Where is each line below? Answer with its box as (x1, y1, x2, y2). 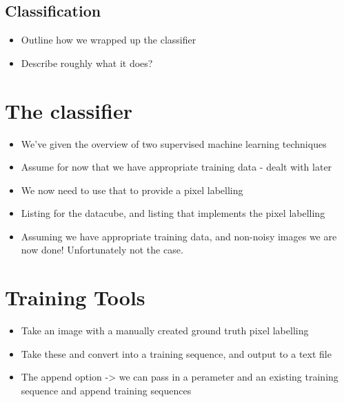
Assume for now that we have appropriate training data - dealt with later (21, 160, 332, 174)
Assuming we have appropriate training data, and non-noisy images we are (21, 229, 337, 243)
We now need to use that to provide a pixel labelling (21, 182, 243, 197)
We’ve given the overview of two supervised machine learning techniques (21, 136, 327, 151)
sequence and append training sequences (21, 383, 192, 397)
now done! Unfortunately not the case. (21, 242, 183, 257)
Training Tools (5, 283, 145, 312)
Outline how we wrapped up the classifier (21, 32, 196, 47)
